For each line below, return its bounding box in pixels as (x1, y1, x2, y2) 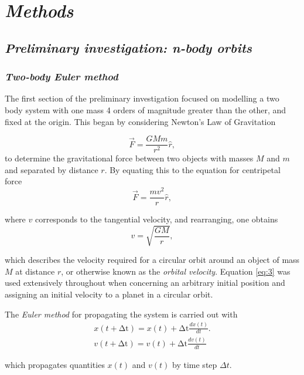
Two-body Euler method (5, 69, 118, 84)
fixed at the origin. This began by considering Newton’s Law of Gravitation (5, 115, 276, 127)
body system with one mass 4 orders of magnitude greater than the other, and (5, 103, 286, 116)
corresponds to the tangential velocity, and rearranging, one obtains (35, 213, 278, 225)
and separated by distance (5, 163, 98, 175)
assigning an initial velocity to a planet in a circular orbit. (5, 288, 213, 300)
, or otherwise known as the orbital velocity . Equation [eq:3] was (61, 265, 291, 277)
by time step (172, 358, 217, 370)
